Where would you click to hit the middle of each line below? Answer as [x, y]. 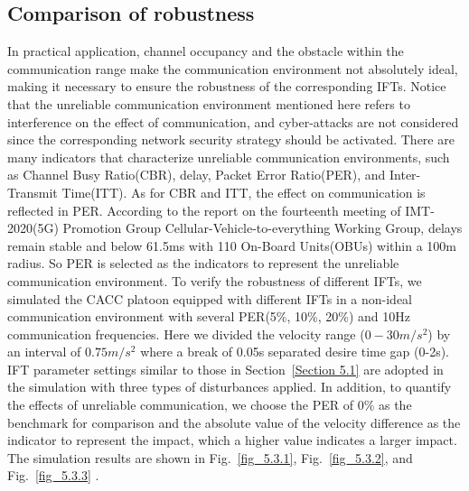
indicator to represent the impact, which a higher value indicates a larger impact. [232, 440]
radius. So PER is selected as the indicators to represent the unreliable [203, 263]
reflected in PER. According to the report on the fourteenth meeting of [204, 210]
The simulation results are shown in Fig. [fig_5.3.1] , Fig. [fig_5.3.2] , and [210, 457]
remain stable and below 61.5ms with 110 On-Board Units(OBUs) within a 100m [232, 245]
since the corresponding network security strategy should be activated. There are [231, 139]
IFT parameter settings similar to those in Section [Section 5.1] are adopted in [225, 369]
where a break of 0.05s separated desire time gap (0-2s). [295, 352]
